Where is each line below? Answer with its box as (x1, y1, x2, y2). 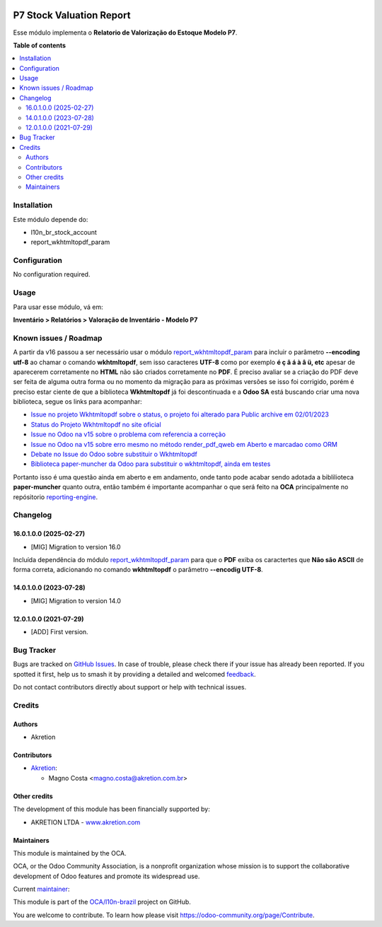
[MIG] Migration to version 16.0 (30, 542, 121, 551)
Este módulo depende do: (13, 215, 88, 223)
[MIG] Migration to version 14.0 (30, 596, 122, 605)
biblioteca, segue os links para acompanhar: (13, 397, 143, 406)
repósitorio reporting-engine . (13, 492, 98, 501)
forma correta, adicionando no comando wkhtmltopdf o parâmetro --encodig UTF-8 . (13, 566, 263, 574)
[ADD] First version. (30, 628, 88, 636)
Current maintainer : (13, 885, 70, 894)
